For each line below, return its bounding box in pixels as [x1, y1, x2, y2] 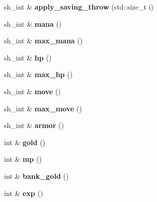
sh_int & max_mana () [4, 35, 83, 46]
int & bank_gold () [4, 170, 69, 181]
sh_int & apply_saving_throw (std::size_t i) [4, 2, 153, 12]
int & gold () [4, 137, 46, 147]
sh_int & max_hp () [4, 69, 73, 80]
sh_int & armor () [4, 120, 64, 130]
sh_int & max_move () [4, 103, 82, 113]
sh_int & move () [4, 86, 61, 96]
